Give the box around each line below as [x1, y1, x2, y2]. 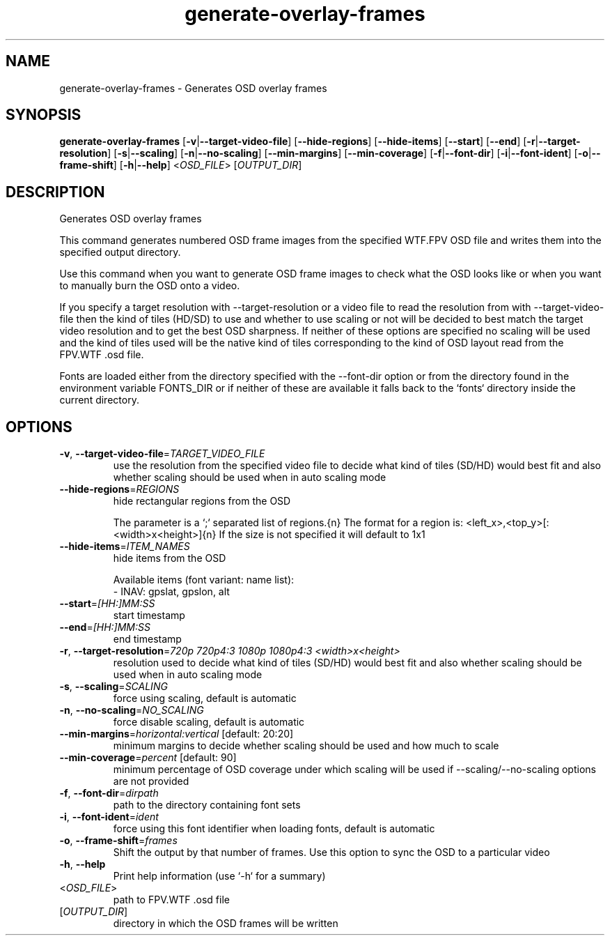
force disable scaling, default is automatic [113, 716, 305, 728]
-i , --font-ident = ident [59, 811, 159, 823]
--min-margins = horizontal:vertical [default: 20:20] [59, 728, 294, 740]
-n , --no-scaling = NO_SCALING [59, 704, 204, 717]
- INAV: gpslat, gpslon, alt [113, 586, 230, 598]
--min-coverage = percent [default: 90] [59, 751, 237, 764]
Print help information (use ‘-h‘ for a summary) [113, 870, 326, 882]
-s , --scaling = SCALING [59, 680, 168, 693]
